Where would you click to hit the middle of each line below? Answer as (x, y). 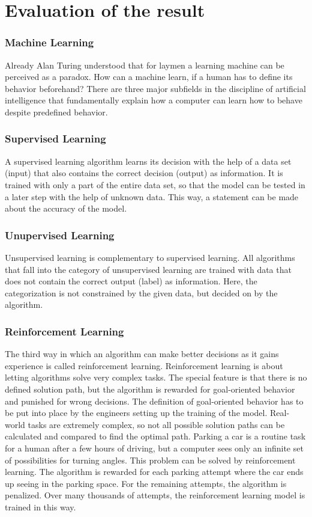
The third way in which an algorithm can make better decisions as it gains (142, 354)
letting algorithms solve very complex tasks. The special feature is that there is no (156, 377)
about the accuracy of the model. (66, 208)
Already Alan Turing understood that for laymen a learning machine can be (145, 65)
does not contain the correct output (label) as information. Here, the (131, 281)
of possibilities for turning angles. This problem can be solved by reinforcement (150, 460)
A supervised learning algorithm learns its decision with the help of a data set (148, 161)
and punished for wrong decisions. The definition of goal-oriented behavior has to (154, 401)
